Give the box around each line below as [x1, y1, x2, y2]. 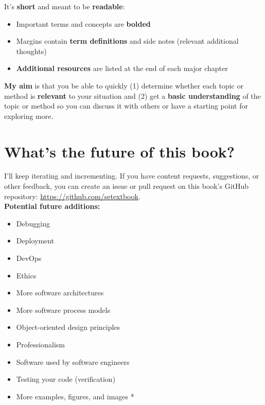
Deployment [16, 235, 55, 246]
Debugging [16, 218, 50, 228]
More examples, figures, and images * [16, 391, 134, 401]
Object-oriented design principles [16, 322, 120, 332]
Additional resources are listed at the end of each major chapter [16, 63, 228, 74]
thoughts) [16, 45, 47, 56]
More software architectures [16, 287, 104, 298]
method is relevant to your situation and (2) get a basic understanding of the [4, 90, 261, 101]
